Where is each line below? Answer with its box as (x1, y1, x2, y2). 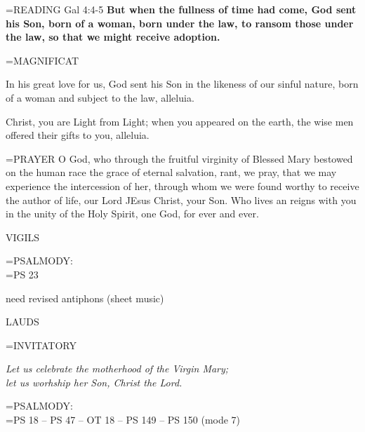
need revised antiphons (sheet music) (6, 290, 164, 305)
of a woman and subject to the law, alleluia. (6, 90, 194, 104)
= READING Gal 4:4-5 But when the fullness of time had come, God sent (6, 2, 357, 16)
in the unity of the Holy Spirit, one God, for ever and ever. (6, 206, 259, 221)
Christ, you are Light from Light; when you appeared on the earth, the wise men (6, 114, 354, 128)
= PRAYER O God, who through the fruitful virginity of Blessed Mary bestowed (6, 151, 353, 166)
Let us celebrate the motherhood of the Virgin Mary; (6, 361, 229, 376)
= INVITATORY (6, 337, 77, 352)
